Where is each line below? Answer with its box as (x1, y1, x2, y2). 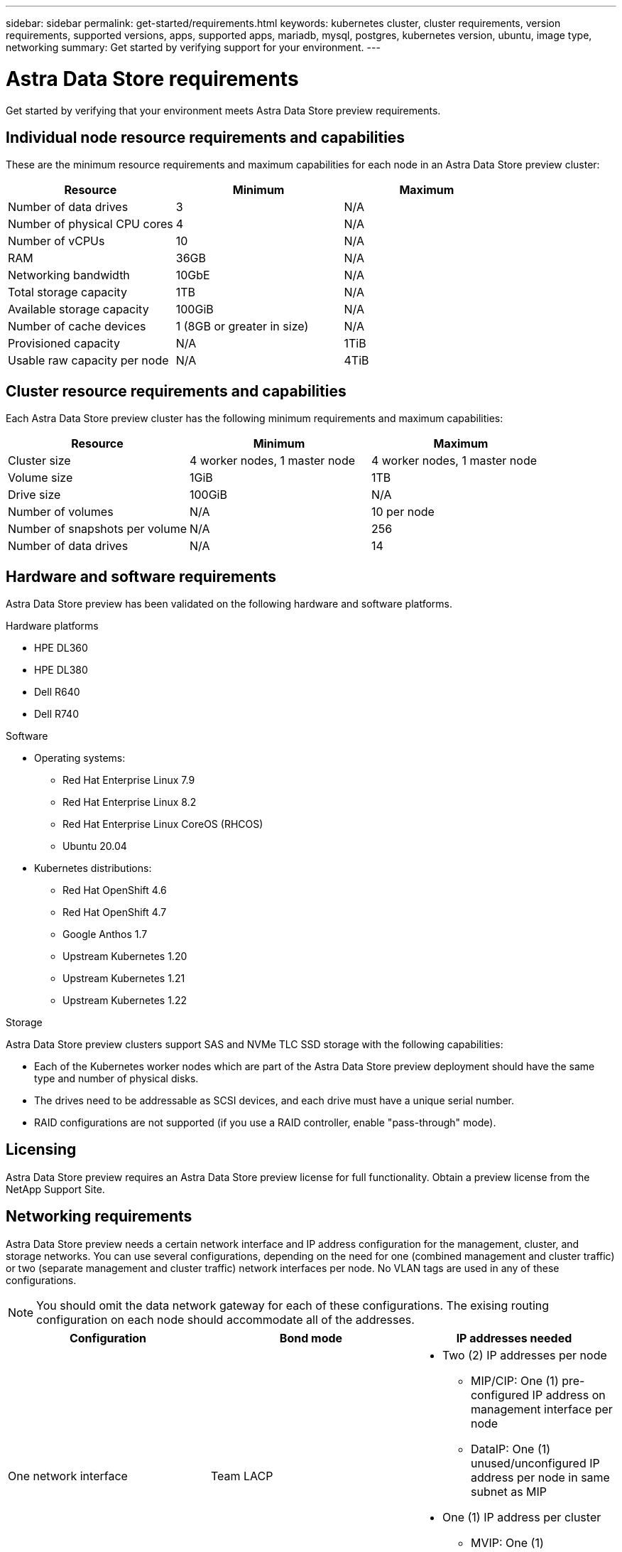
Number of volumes (8, 505, 114, 519)
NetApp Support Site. (6, 1182, 105, 1195)
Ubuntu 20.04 (62, 840, 127, 853)
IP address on (532, 1387, 606, 1402)
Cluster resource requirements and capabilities (6, 382, 347, 400)
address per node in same (470, 1470, 610, 1484)
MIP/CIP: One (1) (470, 1373, 559, 1388)
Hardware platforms (6, 620, 99, 632)
